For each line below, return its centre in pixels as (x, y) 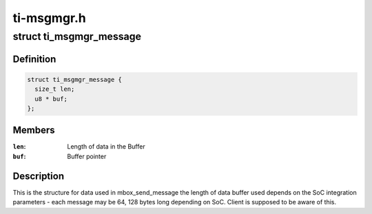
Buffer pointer (87, 156)
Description (39, 176)
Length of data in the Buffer (106, 147)
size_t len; (55, 89)
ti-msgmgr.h (49, 18)
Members (34, 130)
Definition (34, 59)
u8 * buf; (51, 99)
